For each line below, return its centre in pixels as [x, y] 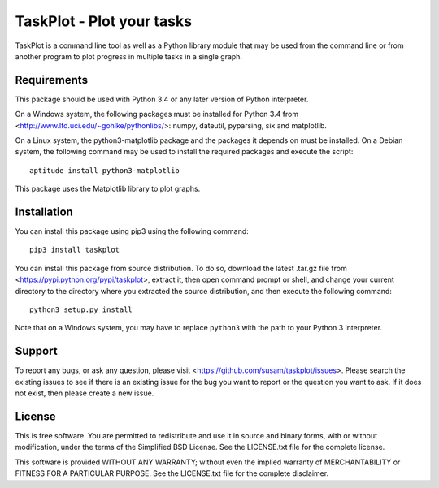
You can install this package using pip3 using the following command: [132, 231]
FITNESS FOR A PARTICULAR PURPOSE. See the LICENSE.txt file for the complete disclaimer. [172, 473]
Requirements [52, 80]
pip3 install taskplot [75, 250]
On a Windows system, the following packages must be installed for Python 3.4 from [157, 114]
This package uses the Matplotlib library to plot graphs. [108, 189]
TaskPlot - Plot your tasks [104, 21]
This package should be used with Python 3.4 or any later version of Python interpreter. [162, 99]
